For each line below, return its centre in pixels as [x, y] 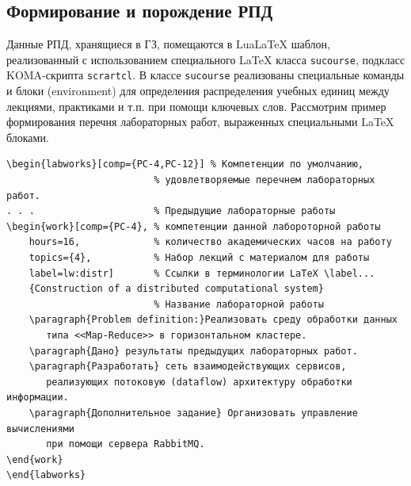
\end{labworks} [46, 475]
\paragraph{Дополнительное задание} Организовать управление [193, 413]
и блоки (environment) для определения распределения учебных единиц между [198, 91]
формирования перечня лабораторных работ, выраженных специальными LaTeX [200, 122]
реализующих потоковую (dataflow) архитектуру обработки [199, 382]
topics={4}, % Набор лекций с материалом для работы [199, 258]
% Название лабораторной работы [239, 304]
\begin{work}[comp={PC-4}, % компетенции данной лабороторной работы [194, 226]
